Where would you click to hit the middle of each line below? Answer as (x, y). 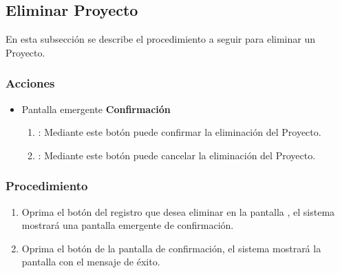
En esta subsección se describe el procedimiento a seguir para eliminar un (160, 39)
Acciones (30, 83)
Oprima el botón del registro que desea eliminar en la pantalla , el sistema (178, 211)
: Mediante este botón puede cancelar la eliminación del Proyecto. (177, 155)
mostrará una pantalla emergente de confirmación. (128, 225)
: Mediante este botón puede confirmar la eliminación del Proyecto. (180, 132)
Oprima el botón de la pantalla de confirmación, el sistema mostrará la (171, 248)
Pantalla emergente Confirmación (96, 109)
